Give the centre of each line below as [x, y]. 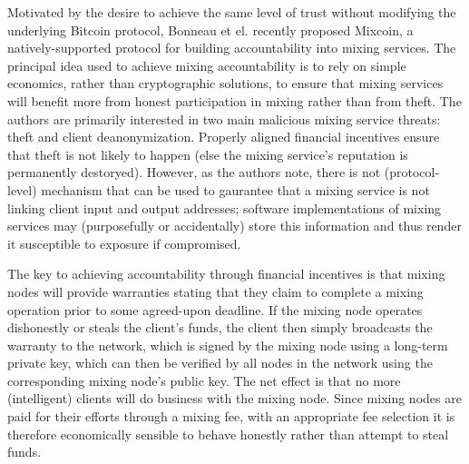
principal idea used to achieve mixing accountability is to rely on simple [207, 65]
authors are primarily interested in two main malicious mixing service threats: [224, 118]
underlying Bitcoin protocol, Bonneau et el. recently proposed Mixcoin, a [210, 30]
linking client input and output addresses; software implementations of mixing [225, 207]
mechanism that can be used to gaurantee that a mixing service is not [235, 189]
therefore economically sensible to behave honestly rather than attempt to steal [228, 434]
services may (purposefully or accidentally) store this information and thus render [234, 226]
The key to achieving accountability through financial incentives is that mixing [226, 274]
